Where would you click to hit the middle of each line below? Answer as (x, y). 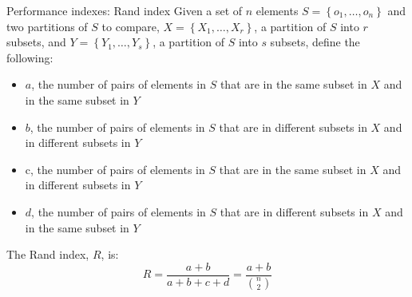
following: (30, 57)
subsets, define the (315, 42)
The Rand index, (48, 254)
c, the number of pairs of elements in (115, 169)
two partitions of (47, 26)
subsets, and (36, 42)
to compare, (131, 26)
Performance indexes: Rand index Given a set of (125, 10)
